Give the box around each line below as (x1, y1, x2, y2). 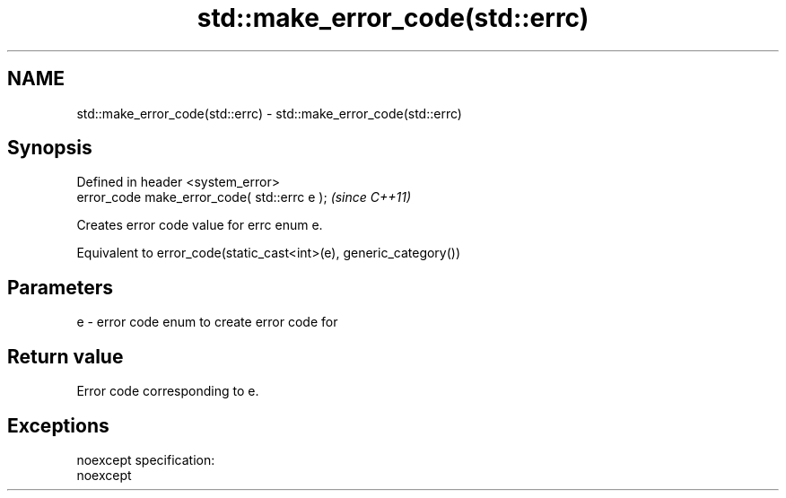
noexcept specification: (76, 451, 215, 467)
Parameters (7, 275, 113, 299)
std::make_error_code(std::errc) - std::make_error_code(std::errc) (76, 105, 462, 121)
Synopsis (7, 136, 92, 160)
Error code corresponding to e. (76, 383, 259, 399)
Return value (7, 345, 124, 368)
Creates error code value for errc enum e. (76, 217, 323, 233)
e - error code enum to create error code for (76, 314, 338, 330)
